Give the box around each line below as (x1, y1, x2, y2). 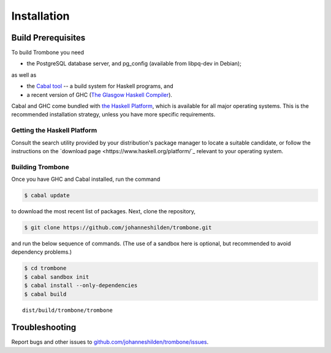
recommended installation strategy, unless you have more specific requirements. (11, 111, 216, 118)
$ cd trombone (24, 265, 67, 272)
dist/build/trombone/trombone (22, 306, 113, 314)
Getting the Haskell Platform (11, 126, 97, 135)
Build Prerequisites (11, 32, 86, 43)
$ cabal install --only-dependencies (24, 282, 138, 289)
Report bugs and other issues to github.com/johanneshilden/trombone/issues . (11, 338, 209, 346)
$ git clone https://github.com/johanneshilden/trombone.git (24, 224, 212, 231)
